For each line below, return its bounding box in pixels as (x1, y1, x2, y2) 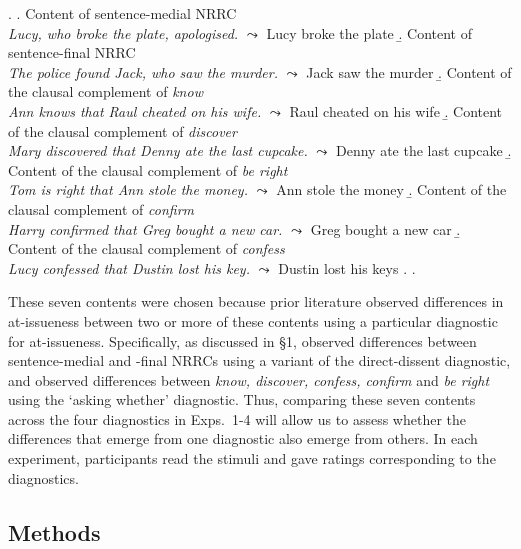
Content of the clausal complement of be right (8, 159, 288, 180)
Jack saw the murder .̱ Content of (306, 61, 512, 82)
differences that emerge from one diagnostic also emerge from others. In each (8, 428, 478, 449)
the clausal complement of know (8, 81, 203, 102)
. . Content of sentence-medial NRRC (8, 3, 237, 23)
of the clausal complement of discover (8, 120, 237, 141)
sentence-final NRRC (8, 42, 136, 63)
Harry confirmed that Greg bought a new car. (8, 218, 283, 239)
